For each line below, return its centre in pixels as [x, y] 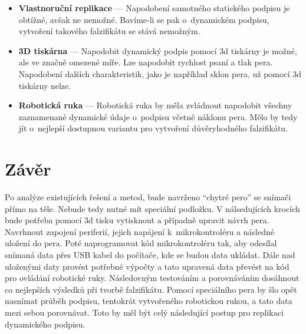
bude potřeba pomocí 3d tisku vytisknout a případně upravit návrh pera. [137, 220]
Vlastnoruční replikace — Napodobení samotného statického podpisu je [154, 8]
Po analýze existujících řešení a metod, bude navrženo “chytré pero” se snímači [148, 197]
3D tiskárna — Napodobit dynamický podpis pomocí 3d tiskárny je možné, [158, 50]
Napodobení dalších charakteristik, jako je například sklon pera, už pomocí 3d [160, 73]
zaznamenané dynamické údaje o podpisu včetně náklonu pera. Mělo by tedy [158, 116]
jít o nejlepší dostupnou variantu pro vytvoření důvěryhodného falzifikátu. [153, 128]
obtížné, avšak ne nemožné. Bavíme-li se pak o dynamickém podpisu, [144, 19]
